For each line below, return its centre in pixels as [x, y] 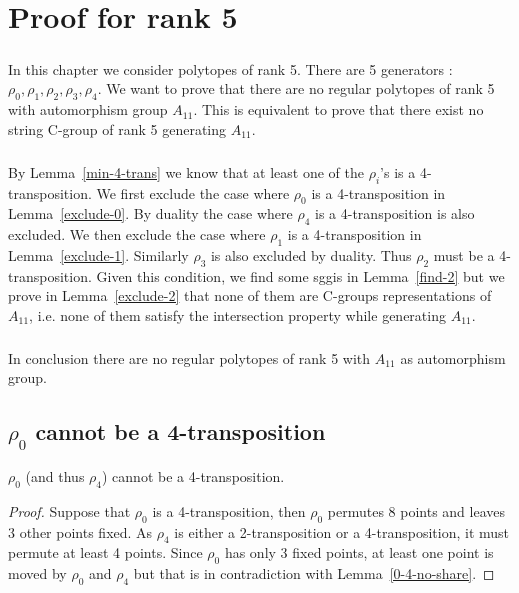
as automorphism [453, 357]
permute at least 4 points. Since [105, 552]
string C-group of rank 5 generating [117, 128]
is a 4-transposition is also [395, 213]
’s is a [398, 171]
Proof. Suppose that [69, 510]
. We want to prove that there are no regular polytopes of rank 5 [296, 88]
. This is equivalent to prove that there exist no [338, 109]
